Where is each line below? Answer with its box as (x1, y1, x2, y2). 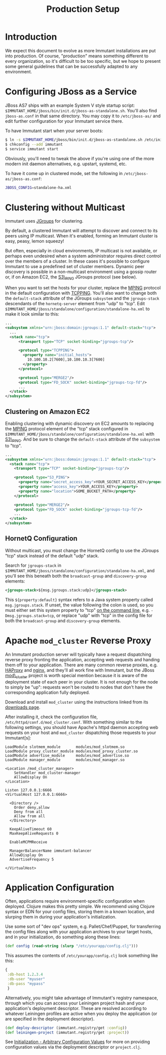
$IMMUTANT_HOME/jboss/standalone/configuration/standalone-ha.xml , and (5, 567, 155, 573)
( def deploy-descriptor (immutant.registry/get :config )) (5, 1025, 127, 1030)
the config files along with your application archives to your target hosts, (5, 929, 153, 935)
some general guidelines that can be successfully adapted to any (5, 63, 138, 69)
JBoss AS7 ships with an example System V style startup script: (5, 102, 135, 108)
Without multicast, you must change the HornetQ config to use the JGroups (5, 548, 159, 553)
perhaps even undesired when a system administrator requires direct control (5, 253, 161, 259)
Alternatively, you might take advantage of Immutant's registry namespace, (5, 995, 158, 1001)
